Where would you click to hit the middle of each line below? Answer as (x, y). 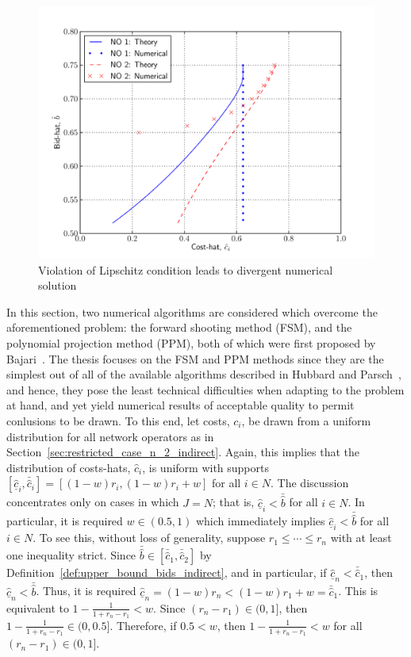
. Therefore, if (143, 625)
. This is (358, 591)
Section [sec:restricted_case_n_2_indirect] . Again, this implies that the (183, 452)
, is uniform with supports (206, 467)
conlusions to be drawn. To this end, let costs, (118, 420)
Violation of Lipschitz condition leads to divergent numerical (186, 269)
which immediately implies (260, 521)
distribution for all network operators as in (110, 436)
